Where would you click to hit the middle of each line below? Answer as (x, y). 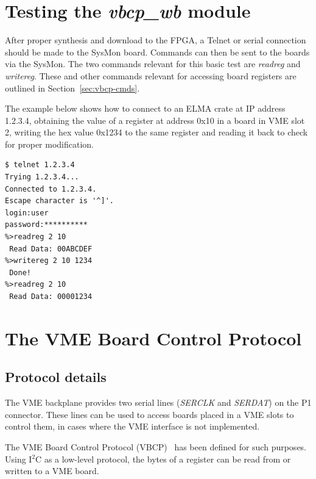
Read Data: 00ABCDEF (51, 249)
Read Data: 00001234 (51, 297)
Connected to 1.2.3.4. (51, 189)
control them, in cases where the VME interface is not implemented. (132, 426)
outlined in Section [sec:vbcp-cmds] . (72, 88)
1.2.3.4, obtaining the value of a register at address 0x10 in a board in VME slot (155, 120)
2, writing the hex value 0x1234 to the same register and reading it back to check (156, 132)
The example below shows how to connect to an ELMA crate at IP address (145, 108)
